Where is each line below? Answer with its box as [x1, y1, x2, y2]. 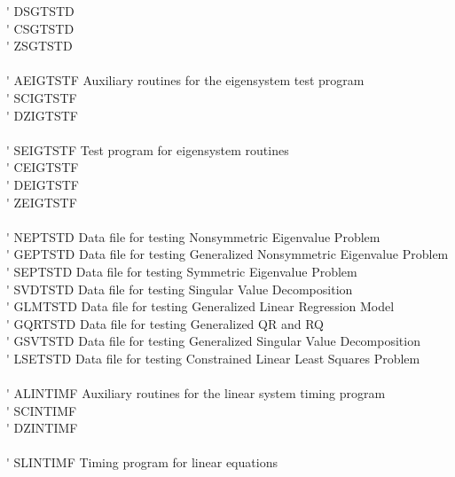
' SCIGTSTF [6, 88, 77, 106]
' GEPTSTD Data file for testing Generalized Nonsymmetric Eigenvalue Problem [6, 245, 449, 263]
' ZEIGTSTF [6, 192, 77, 211]
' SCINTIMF [6, 401, 77, 419]
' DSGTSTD [6, 2, 75, 20]
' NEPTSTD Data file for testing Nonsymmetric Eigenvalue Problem [6, 227, 380, 246]
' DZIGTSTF [6, 106, 78, 124]
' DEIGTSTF [6, 175, 79, 193]
